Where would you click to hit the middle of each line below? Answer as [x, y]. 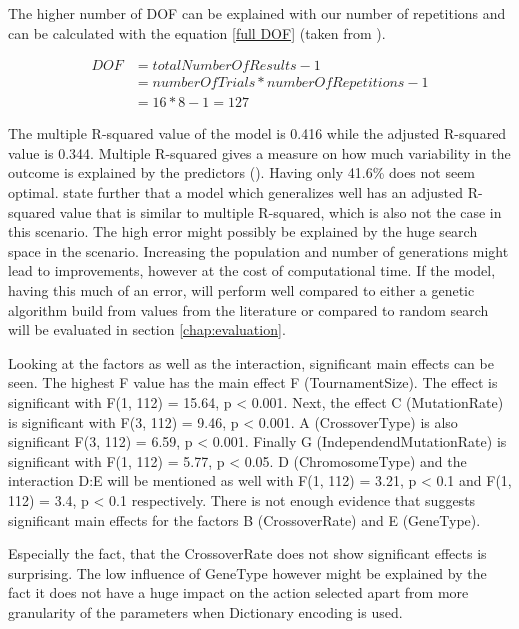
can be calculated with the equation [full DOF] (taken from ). [197, 32]
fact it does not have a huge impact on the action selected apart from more [238, 592]
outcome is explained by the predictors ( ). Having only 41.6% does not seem [242, 172]
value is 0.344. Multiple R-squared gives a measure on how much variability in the [259, 152]
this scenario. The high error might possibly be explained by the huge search [243, 231]
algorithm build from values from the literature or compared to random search [248, 309]
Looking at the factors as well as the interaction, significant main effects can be [251, 362]
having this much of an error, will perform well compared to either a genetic [241, 290]
